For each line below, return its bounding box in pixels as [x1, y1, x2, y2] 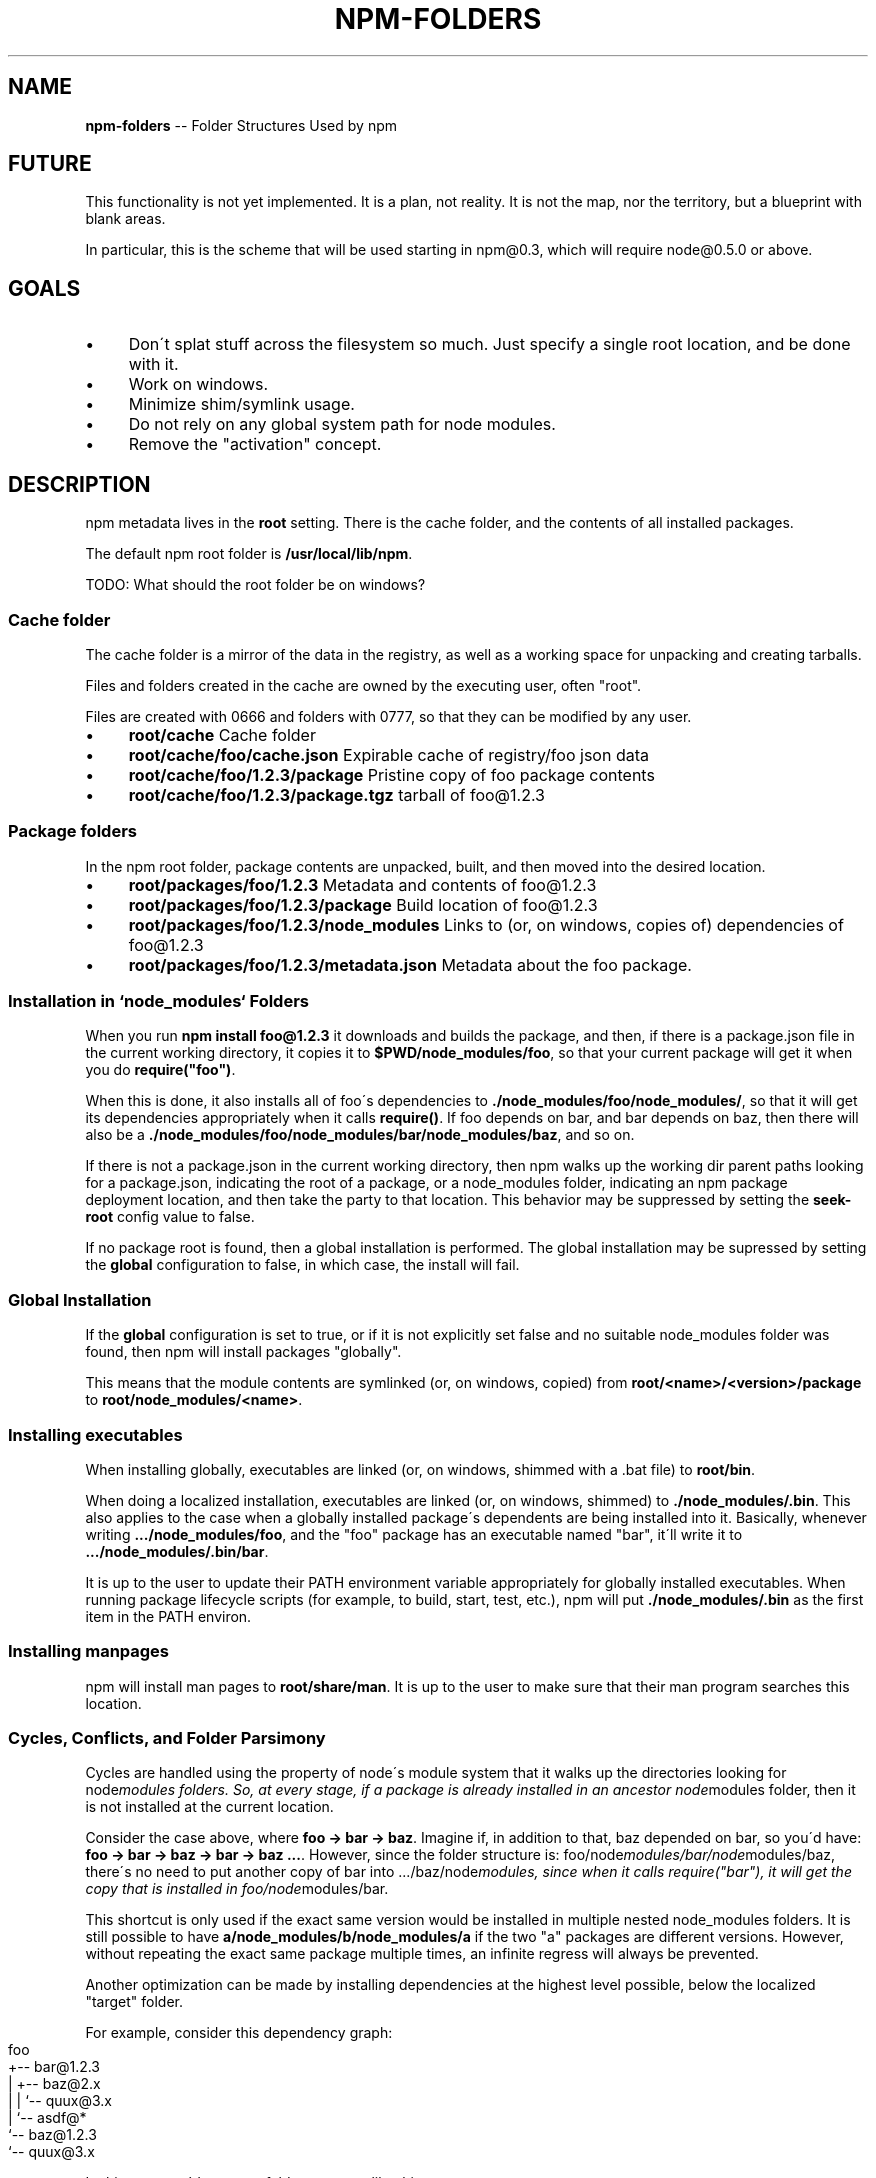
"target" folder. [85, 1993, 183, 2011]
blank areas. [85, 210, 166, 228]
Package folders [8, 821, 137, 842]
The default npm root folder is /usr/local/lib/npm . [85, 545, 413, 563]
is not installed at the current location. [85, 1798, 334, 1816]
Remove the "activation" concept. [128, 434, 382, 455]
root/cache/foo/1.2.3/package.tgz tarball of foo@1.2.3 [128, 784, 545, 805]
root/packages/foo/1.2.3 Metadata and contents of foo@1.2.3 [128, 874, 597, 895]
